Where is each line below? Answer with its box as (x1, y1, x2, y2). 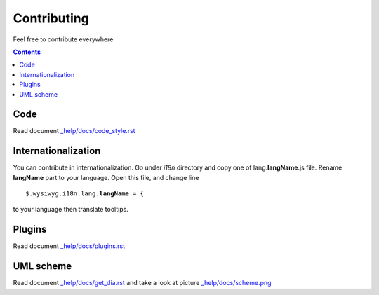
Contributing (13, 11, 89, 26)
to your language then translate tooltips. (13, 205, 129, 214)
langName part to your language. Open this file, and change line (13, 173, 199, 181)
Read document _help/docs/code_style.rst (13, 127, 136, 135)
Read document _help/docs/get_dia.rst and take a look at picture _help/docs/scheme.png (13, 279, 272, 287)
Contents (13, 48, 41, 56)
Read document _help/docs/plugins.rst (13, 242, 126, 250)
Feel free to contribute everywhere (13, 35, 114, 43)
